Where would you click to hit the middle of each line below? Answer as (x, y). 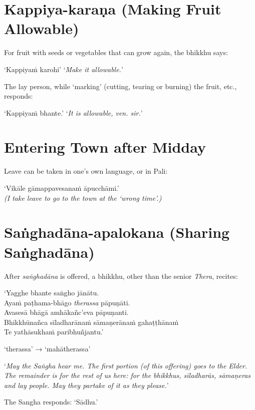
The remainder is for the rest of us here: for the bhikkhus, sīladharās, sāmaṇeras (127, 375)
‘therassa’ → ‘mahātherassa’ (47, 349)
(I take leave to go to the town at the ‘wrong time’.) (83, 197)
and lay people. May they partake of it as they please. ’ (86, 385)
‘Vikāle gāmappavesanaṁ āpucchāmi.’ (62, 188)
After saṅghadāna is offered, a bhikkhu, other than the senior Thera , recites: (121, 276)
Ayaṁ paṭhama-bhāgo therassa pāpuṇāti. (67, 302)
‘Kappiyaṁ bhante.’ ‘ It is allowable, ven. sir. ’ (73, 112)
